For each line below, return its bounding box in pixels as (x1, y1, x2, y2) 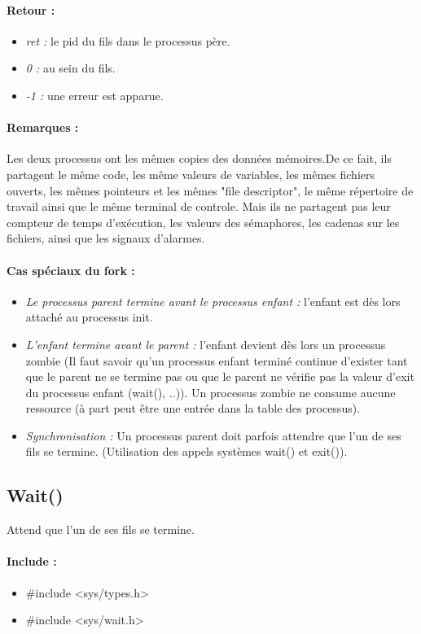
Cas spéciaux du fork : (7, 261, 135, 278)
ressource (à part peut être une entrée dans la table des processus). (25, 400, 361, 417)
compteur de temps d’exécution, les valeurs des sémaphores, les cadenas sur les (7, 213, 400, 230)
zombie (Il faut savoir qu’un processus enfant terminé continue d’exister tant (25, 352, 408, 369)
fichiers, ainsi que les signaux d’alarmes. (7, 230, 205, 247)
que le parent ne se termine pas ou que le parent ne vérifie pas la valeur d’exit (25, 368, 414, 385)
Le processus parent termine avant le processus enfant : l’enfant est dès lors (25, 292, 401, 309)
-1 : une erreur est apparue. (25, 86, 164, 103)
